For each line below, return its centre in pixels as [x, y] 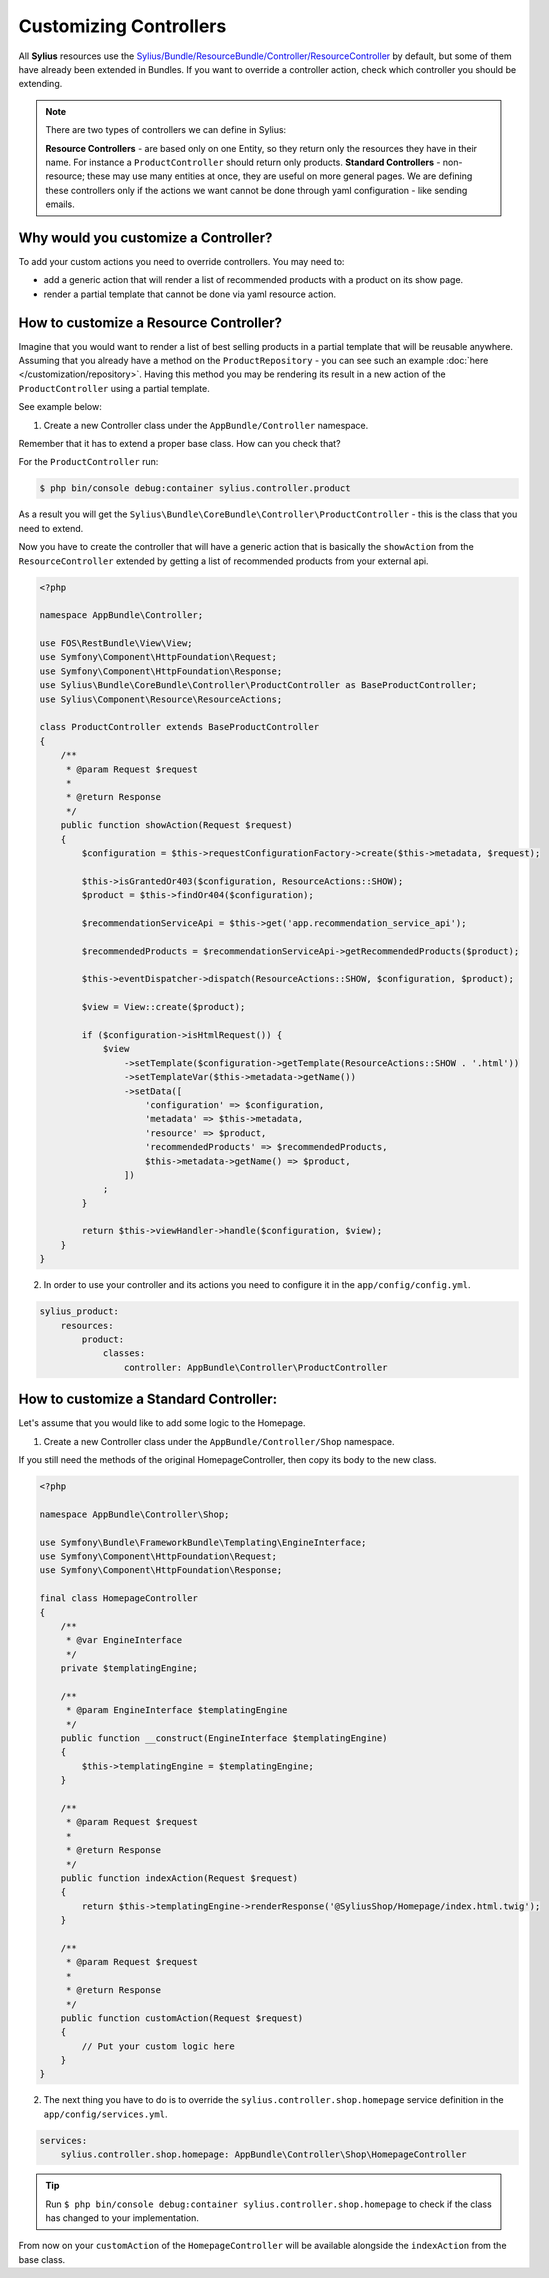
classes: [124, 1353]
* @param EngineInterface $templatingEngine [176, 1710]
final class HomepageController [119, 1598]
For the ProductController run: [88, 462]
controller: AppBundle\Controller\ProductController [255, 1367]
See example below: [60, 407]
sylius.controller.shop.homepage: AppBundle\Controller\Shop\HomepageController [263, 2154]
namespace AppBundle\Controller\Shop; [134, 1514]
